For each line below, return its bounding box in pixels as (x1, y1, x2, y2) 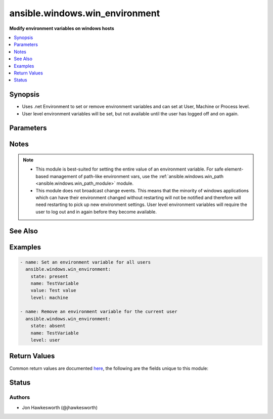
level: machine (30, 295, 68, 301)
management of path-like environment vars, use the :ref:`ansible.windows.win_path (50, 173, 224, 179)
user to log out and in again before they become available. (35, 208, 157, 215)
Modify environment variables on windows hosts (9, 25, 115, 31)
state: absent (30, 323, 66, 329)
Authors (9, 394, 30, 401)
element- (224, 166, 244, 172)
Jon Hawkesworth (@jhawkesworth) (22, 404, 98, 410)
